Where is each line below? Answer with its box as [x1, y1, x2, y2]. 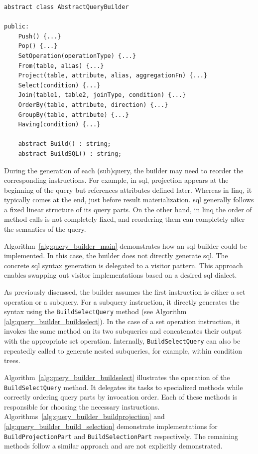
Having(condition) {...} [18, 121, 101, 128]
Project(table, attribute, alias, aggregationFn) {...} [18, 72, 208, 79]
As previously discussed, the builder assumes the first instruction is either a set [4, 287, 246, 297]
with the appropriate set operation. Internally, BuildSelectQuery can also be [4, 336, 241, 346]
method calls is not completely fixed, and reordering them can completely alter [4, 214, 245, 224]
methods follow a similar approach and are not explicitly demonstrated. [4, 441, 223, 451]
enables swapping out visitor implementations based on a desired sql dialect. [4, 270, 237, 280]
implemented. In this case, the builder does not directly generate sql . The [4, 250, 228, 261]
